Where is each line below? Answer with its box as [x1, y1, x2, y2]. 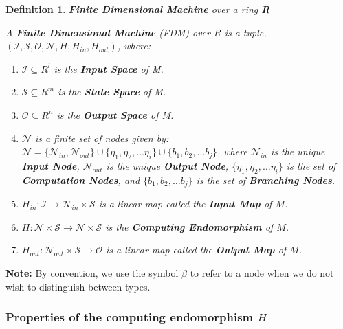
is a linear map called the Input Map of [98, 196, 272, 211]
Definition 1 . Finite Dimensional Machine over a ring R [5, 2, 270, 16]
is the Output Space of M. [56, 107, 174, 122]
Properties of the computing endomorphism [5, 308, 254, 326]
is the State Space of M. [58, 84, 166, 99]
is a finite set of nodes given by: [34, 131, 169, 145]
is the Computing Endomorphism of [105, 219, 274, 234]
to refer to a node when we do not [190, 265, 334, 280]
